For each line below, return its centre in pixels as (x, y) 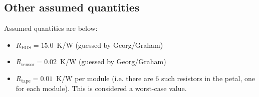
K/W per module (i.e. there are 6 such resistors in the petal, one (156, 78)
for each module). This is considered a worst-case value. (101, 88)
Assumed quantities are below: (51, 28)
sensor (28, 64)
